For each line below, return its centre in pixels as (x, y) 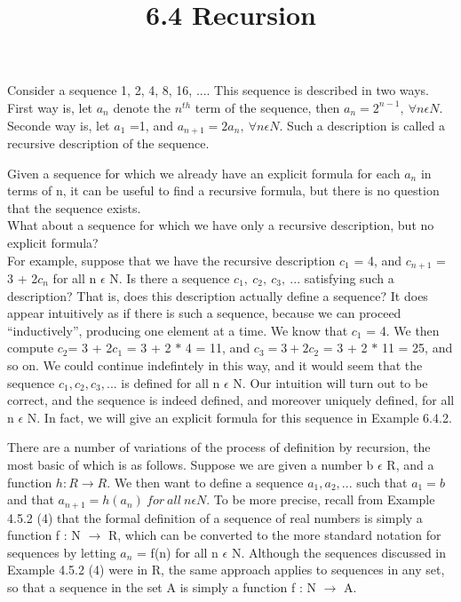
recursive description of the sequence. (108, 143)
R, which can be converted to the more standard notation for (274, 535)
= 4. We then (403, 330)
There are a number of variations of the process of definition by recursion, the (219, 447)
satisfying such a (349, 278)
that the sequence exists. (74, 207)
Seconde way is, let (59, 125)
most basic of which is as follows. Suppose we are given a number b (191, 464)
